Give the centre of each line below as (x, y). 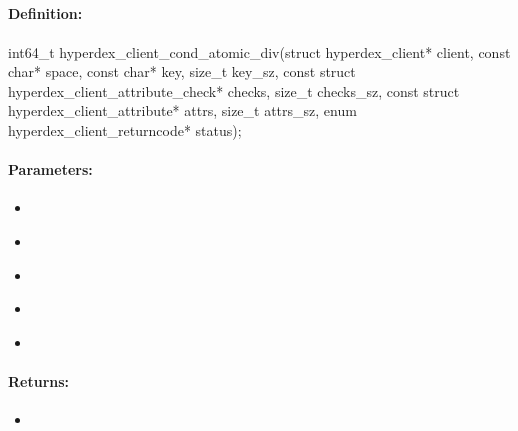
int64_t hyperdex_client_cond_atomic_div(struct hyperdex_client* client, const (259, 51)
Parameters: (50, 169)
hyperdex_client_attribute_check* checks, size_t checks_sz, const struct (234, 90)
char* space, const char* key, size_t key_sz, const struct (182, 71)
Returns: (39, 380)
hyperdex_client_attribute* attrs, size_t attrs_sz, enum (182, 110)
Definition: (45, 13)
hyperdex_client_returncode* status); (125, 129)
